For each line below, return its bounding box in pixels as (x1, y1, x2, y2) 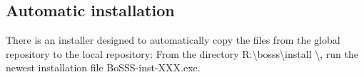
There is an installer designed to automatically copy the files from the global (6, 32, 340, 47)
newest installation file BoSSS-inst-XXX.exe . (6, 60, 201, 75)
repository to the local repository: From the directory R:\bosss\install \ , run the (6, 46, 358, 61)
